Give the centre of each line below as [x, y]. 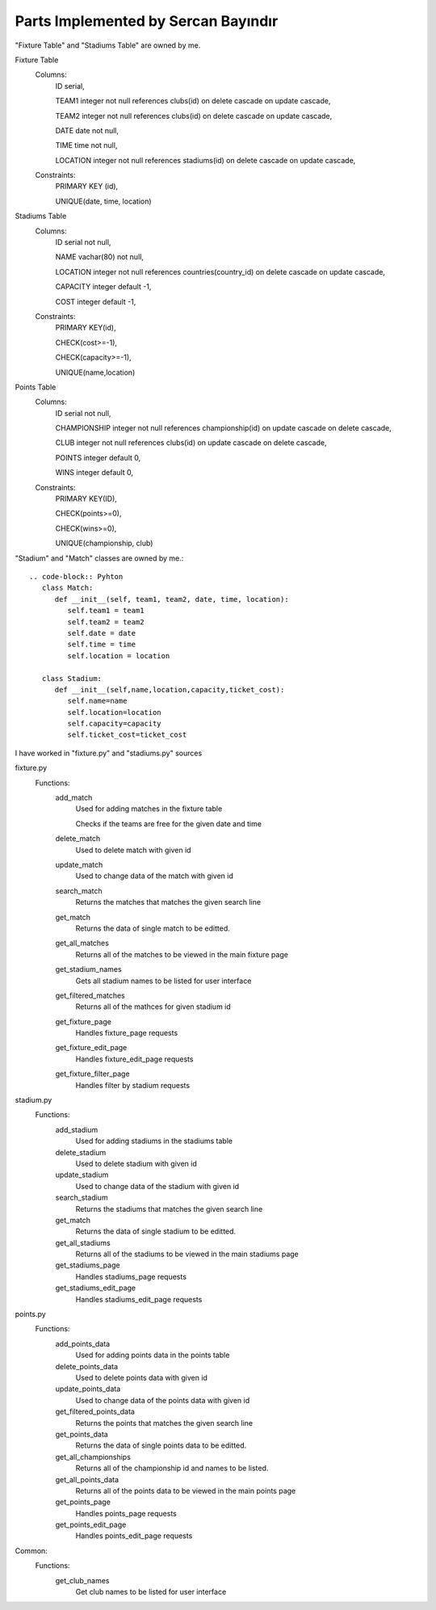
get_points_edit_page [91, 1525]
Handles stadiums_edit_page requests [139, 1299]
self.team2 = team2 [106, 622]
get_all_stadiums [83, 1242]
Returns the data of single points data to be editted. [161, 1445]
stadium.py [34, 1100]
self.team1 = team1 [106, 611]
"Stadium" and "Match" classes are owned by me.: [99, 558]
